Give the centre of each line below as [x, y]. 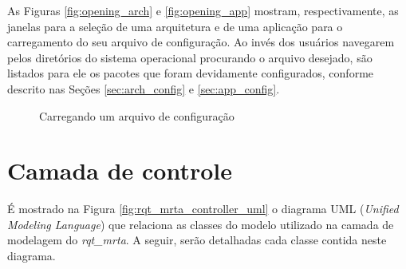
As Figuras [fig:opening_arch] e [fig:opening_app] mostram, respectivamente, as [203, 10]
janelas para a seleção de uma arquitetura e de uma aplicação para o [175, 26]
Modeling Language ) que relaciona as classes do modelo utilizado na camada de [201, 224]
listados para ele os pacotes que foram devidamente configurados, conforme [191, 73]
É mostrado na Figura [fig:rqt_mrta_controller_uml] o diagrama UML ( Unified [203, 209]
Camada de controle [120, 170]
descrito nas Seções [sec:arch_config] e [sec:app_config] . [144, 88]
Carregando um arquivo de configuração [137, 115]
